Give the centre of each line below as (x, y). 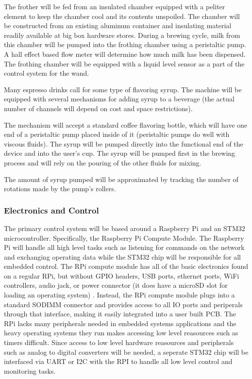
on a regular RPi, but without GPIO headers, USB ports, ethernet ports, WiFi (122, 275)
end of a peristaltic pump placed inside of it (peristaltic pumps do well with (117, 134)
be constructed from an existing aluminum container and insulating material (118, 25)
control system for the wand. (47, 73)
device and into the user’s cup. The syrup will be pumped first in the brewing (120, 153)
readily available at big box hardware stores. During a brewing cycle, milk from (122, 35)
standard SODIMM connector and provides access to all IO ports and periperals (123, 304)
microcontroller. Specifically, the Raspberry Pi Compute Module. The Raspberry (124, 238)
